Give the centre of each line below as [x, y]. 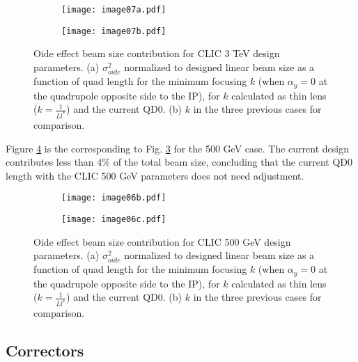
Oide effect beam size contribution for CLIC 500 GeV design [162, 241]
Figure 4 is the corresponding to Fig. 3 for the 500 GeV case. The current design [177, 148]
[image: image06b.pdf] [114, 198]
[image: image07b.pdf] [114, 31]
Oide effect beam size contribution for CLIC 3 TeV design [157, 53]
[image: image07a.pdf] [114, 10]
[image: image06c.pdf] [114, 220]
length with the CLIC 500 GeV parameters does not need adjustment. [155, 175]
